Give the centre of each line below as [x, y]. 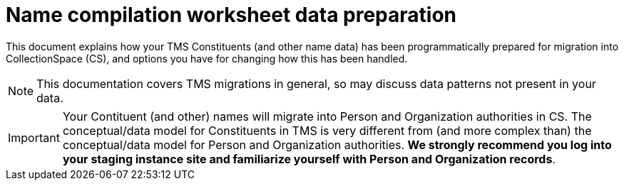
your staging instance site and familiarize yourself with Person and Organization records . [309, 159]
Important [34, 137]
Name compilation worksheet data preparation [231, 15]
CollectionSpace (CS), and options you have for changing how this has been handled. [207, 58]
